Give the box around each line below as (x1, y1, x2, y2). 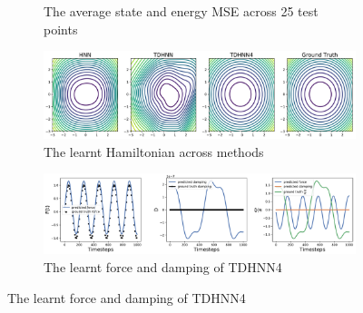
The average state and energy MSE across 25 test (44, 2, 319, 20)
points (44, 19, 78, 38)
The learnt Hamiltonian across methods (44, 142, 264, 161)
